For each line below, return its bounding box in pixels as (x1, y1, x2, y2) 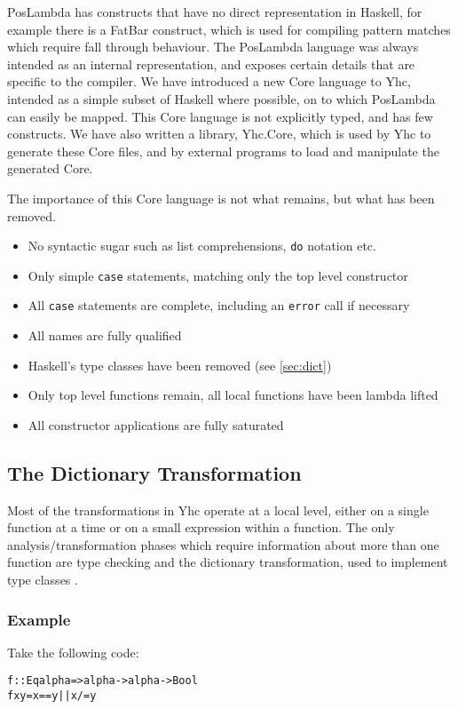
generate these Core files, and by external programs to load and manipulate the (7, 141, 439, 160)
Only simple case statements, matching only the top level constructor (28, 266, 408, 284)
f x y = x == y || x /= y (7, 689, 97, 703)
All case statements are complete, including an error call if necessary (28, 296, 410, 315)
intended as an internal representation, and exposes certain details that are (7, 54, 415, 73)
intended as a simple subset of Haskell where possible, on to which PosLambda (7, 89, 436, 108)
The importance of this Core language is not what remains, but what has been (7, 188, 435, 207)
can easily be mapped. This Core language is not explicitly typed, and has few (7, 107, 433, 125)
